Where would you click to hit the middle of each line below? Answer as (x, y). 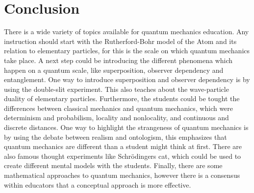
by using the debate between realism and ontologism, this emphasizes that (115, 137)
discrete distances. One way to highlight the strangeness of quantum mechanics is (126, 127)
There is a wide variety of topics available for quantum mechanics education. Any (127, 32)
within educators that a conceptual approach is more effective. (98, 184)
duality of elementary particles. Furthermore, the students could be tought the (122, 98)
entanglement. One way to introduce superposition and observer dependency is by (127, 79)
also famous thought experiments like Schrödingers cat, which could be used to (123, 156)
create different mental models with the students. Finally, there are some (113, 165)
